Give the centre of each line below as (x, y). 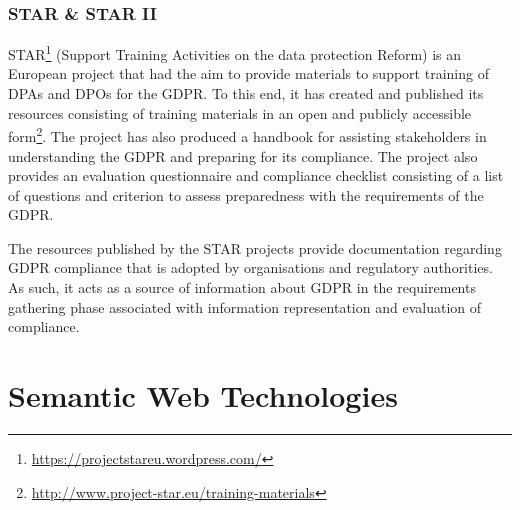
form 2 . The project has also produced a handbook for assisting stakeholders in (247, 134)
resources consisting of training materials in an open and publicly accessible (240, 112)
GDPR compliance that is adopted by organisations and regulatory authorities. (250, 267)
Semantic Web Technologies (203, 395)
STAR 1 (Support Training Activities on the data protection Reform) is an (235, 52)
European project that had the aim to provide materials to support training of (248, 73)
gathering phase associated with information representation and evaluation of (245, 306)
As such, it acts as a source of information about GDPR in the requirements (242, 287)
